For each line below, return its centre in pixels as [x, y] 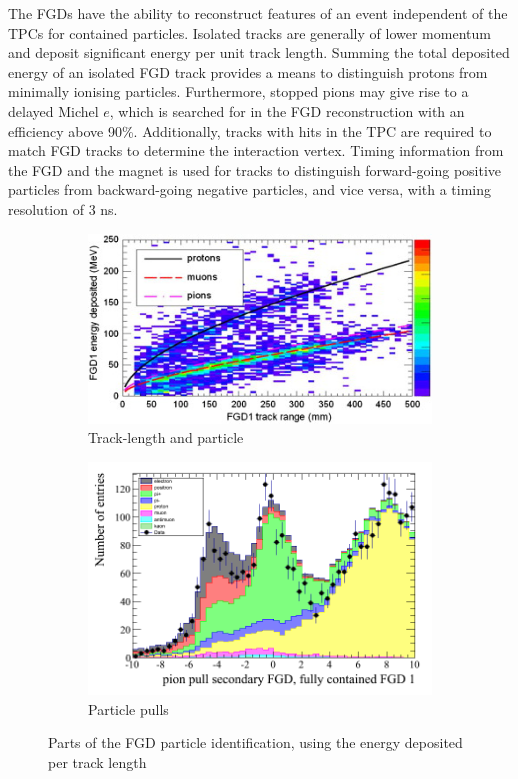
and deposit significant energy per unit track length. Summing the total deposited [259, 52]
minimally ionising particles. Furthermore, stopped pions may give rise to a [238, 91]
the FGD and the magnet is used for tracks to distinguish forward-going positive [255, 169]
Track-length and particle [166, 437]
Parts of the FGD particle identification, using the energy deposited [255, 742]
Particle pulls [128, 708]
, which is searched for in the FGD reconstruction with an [287, 110]
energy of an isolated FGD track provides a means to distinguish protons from [248, 71]
